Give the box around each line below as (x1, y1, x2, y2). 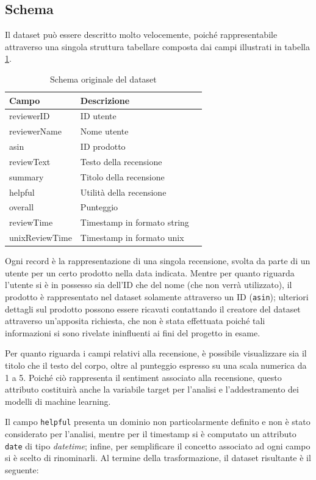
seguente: (5, 463, 39, 476)
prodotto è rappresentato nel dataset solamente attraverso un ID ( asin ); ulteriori (5, 290, 309, 303)
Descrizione (80, 94, 130, 106)
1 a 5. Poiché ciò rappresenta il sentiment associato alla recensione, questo (5, 371, 282, 383)
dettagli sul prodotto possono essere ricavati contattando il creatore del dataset (5, 302, 301, 315)
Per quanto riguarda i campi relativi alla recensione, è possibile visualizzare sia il (5, 347, 307, 360)
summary (9, 170, 44, 183)
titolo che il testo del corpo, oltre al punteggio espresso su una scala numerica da (5, 359, 307, 372)
